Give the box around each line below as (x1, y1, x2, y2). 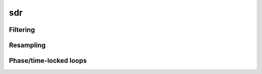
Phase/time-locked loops (9, 57, 87, 65)
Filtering (9, 26, 35, 34)
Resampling (9, 41, 46, 49)
